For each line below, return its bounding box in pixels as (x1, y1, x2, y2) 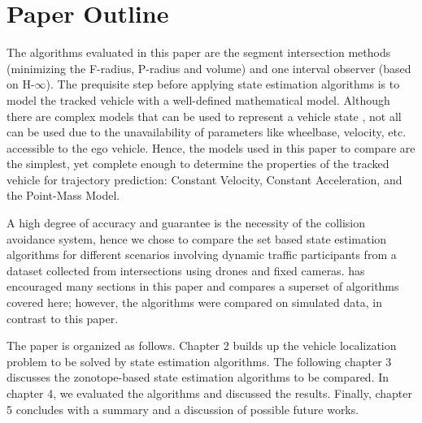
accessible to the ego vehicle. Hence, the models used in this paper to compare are (7, 139, 415, 156)
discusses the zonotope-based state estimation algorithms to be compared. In (7, 369, 389, 386)
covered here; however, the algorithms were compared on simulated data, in (7, 294, 382, 311)
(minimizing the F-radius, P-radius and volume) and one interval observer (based (7, 59, 411, 76)
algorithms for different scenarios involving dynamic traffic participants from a (7, 246, 397, 263)
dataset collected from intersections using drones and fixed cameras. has (7, 261, 365, 278)
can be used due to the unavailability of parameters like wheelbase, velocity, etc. (7, 123, 407, 140)
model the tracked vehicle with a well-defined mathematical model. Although (7, 91, 390, 108)
